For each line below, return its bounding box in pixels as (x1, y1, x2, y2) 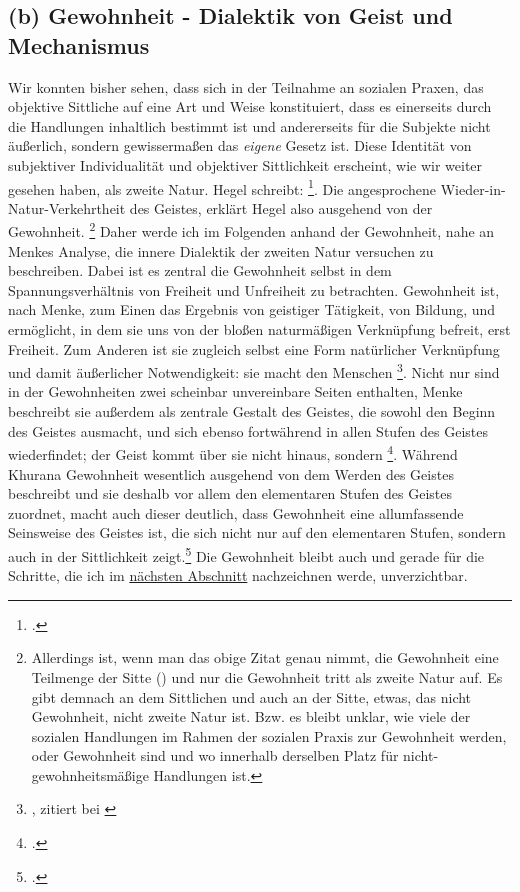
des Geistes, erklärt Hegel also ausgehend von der (129, 197, 433, 218)
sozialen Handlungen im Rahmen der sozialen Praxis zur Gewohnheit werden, (31, 725, 507, 746)
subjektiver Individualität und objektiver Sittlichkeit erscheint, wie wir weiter (8, 154, 483, 175)
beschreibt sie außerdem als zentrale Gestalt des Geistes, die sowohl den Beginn (8, 401, 496, 422)
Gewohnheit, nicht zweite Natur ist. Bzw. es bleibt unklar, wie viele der (31, 706, 471, 727)
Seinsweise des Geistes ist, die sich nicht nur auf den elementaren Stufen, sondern (8, 522, 506, 543)
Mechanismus (8, 29, 150, 60)
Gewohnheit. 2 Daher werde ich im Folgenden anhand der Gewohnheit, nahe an (8, 218, 495, 242)
